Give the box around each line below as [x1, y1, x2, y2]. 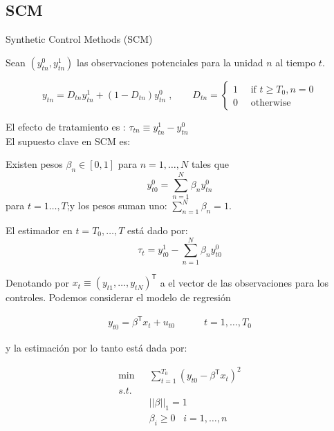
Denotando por [6, 275, 70, 289]
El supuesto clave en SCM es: [6, 133, 131, 148]
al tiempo [275, 55, 316, 69]
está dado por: [127, 222, 188, 237]
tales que [191, 157, 230, 171]
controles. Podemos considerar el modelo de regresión [6, 290, 231, 305]
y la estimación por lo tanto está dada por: [6, 341, 187, 355]
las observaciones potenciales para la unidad [77, 55, 263, 69]
